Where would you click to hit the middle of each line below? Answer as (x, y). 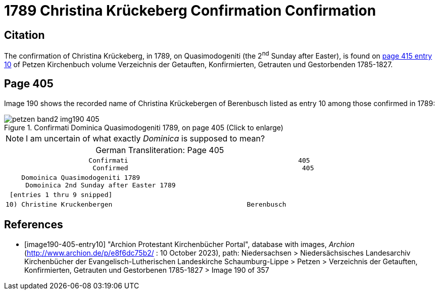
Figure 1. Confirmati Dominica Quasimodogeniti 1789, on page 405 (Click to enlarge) (144, 127)
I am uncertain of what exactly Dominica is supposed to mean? (145, 138)
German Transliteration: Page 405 (160, 150)
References (34, 225)
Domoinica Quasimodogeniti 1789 (81, 177)
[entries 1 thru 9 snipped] (61, 194)
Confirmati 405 (199, 160)
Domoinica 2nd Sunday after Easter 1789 (101, 185)
